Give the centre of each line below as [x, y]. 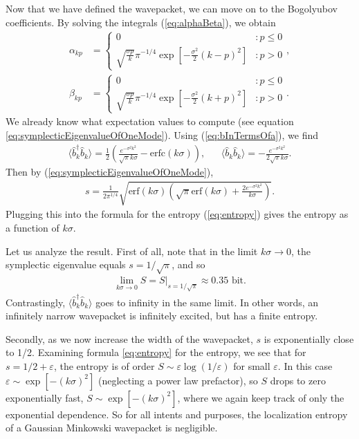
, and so [188, 264]
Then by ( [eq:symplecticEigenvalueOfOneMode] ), [110, 172]
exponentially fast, [45, 397]
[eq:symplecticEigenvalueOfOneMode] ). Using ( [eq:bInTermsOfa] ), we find [162, 134]
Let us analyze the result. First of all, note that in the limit [132, 251]
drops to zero [298, 380]
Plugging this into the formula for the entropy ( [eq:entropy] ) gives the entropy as [177, 214]
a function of [33, 228]
